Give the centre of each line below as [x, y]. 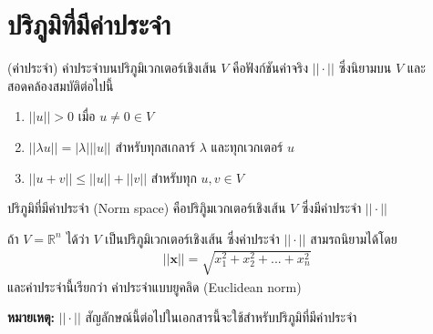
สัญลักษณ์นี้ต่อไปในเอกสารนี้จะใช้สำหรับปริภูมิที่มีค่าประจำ [221, 317]
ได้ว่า [77, 238]
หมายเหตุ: [31, 317]
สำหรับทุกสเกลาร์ [155, 146]
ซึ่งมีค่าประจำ [331, 208]
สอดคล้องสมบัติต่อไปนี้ [61, 85]
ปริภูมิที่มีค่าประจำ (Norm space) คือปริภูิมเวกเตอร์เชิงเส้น [147, 208]
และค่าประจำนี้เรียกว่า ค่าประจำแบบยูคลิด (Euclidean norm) [155, 286]
